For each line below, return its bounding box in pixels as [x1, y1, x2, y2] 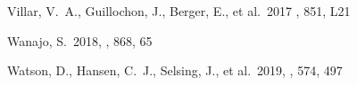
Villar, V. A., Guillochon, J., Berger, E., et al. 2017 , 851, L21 [7, 2, 351, 19]
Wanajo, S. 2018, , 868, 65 [7, 31, 153, 50]
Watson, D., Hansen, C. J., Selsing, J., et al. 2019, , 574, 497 [7, 61, 343, 80]
